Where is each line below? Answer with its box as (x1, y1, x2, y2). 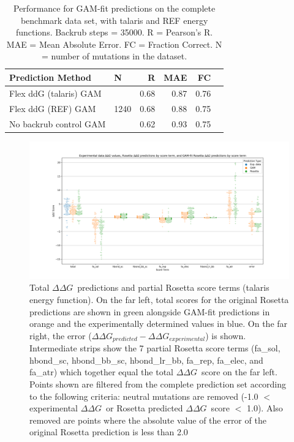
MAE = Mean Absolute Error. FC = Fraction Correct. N (6, 37, 222, 50)
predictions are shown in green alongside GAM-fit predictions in (29, 305, 270, 318)
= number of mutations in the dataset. (42, 50, 187, 62)
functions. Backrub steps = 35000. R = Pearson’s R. (15, 26, 213, 39)
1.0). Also (247, 402, 283, 414)
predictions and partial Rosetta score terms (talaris (77, 281, 269, 294)
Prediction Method (9, 70, 91, 83)
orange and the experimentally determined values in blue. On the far (29, 317, 288, 330)
